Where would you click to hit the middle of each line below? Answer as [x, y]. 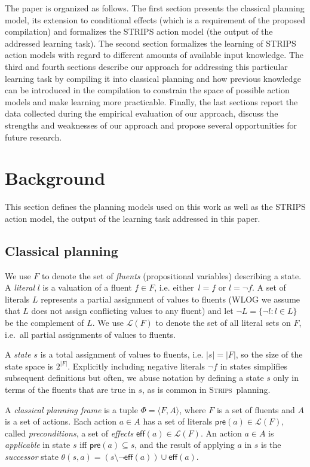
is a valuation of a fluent [87, 287]
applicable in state [38, 445]
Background [55, 178]
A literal [20, 287]
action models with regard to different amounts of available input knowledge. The [154, 55]
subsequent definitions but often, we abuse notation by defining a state [134, 378]
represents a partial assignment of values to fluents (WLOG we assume [171, 299]
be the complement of [44, 323]
